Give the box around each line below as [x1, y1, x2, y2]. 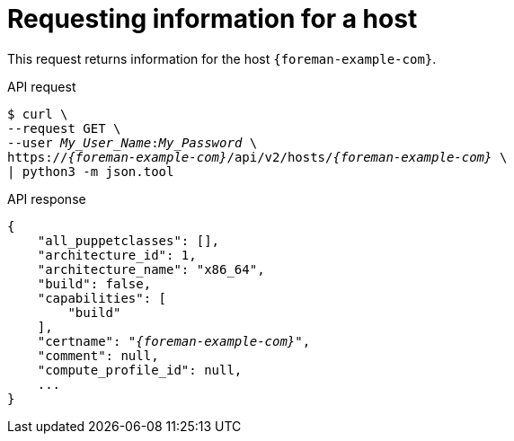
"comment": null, [37, 348, 159, 363]
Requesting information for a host [7, 4, 418, 34]
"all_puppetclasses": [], [37, 233, 220, 248]
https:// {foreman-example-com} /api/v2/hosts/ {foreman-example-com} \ [7, 149, 508, 164]
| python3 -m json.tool [7, 163, 174, 179]
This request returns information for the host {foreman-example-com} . [7, 50, 437, 66]
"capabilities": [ [37, 290, 167, 305]
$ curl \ [7, 106, 68, 121]
